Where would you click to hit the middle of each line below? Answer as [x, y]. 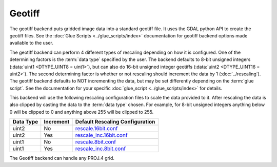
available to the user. [32, 43]
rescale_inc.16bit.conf [101, 135]
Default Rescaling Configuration [115, 122]
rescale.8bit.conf [96, 142]
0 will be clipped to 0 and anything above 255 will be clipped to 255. [82, 112]
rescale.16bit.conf [96, 129]
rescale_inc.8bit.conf [101, 149]
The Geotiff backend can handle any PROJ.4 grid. [62, 158]
